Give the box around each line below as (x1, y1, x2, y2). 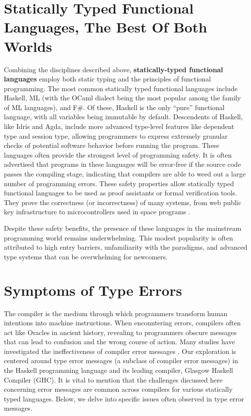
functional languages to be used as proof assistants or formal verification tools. (4, 188, 237, 198)
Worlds (4, 36, 52, 56)
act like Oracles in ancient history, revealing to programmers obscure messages (4, 327, 237, 337)
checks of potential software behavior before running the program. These (4, 140, 220, 150)
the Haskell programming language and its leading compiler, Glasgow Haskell (4, 365, 234, 375)
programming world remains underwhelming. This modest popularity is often (4, 232, 233, 242)
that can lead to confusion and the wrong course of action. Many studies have (4, 336, 235, 347)
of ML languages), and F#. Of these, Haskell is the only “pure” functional (4, 102, 225, 112)
